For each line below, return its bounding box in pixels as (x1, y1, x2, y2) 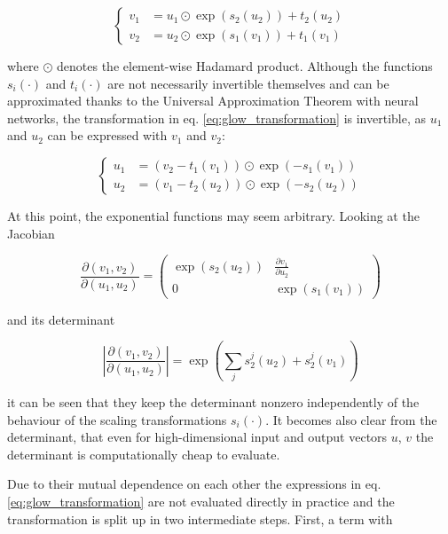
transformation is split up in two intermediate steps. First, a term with (7, 509, 393, 528)
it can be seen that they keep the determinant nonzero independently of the (7, 393, 420, 412)
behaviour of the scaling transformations (7, 410, 227, 428)
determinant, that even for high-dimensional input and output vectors (7, 428, 388, 446)
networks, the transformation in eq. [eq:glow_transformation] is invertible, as (7, 108, 426, 127)
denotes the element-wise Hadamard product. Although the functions (57, 57, 433, 75)
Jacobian (7, 224, 55, 242)
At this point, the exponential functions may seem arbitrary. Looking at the (7, 206, 420, 224)
